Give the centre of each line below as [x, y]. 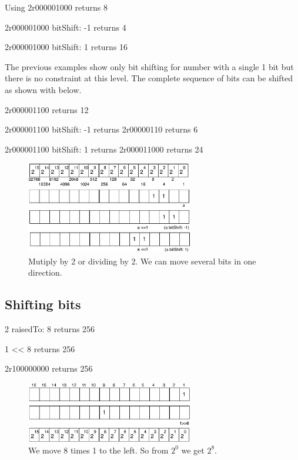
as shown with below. [43, 89]
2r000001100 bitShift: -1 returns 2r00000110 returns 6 [101, 129]
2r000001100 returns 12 [47, 109]
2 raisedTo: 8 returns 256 [50, 329]
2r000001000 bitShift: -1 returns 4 [66, 27]
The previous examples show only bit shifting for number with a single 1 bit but [149, 66]
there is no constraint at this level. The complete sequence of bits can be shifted [149, 78]
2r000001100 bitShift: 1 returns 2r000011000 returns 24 [104, 149]
